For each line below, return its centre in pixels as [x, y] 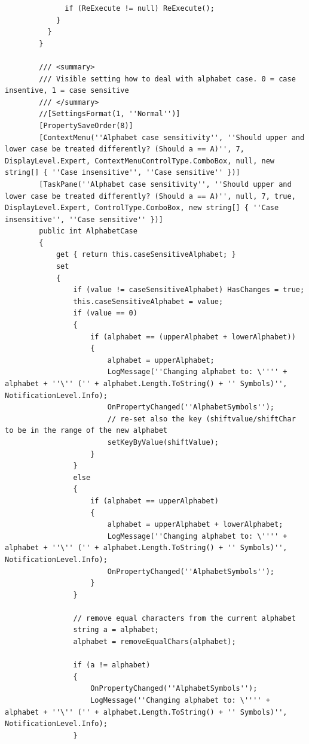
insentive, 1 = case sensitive [67, 91]
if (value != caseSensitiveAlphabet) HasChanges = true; [189, 290]
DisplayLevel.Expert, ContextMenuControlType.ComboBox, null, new [140, 161]
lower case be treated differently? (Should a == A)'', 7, [125, 149]
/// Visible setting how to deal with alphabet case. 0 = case [167, 79]
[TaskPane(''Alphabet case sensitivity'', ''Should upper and [165, 184]
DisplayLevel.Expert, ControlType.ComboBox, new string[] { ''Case [142, 208]
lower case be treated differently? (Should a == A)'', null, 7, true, [150, 196]
